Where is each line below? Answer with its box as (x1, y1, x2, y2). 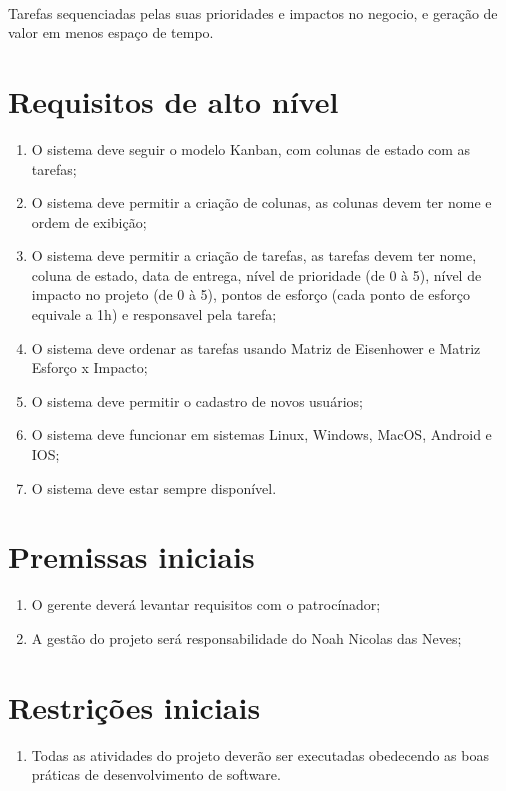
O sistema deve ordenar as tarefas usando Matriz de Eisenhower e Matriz (31, 337, 481, 358)
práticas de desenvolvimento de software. (31, 764, 281, 785)
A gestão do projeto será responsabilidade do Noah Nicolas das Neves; (31, 627, 462, 648)
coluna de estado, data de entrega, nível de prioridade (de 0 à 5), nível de (31, 264, 482, 285)
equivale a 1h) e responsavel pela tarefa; (31, 304, 277, 325)
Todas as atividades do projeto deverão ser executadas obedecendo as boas (31, 744, 489, 765)
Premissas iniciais (8, 536, 255, 577)
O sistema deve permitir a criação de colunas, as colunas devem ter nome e (31, 192, 492, 213)
